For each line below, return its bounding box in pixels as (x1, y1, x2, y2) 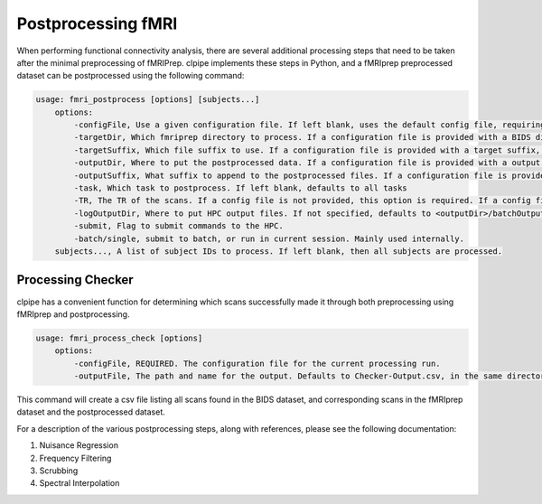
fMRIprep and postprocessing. (16, 308, 130, 320)
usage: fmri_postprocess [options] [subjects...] (35, 95, 260, 105)
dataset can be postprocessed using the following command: (16, 70, 245, 81)
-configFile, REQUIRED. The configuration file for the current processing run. (73, 358, 442, 369)
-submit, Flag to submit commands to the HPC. (73, 221, 284, 231)
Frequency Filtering (39, 453, 112, 463)
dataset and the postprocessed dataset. (16, 406, 166, 417)
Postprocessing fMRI (16, 14, 178, 33)
